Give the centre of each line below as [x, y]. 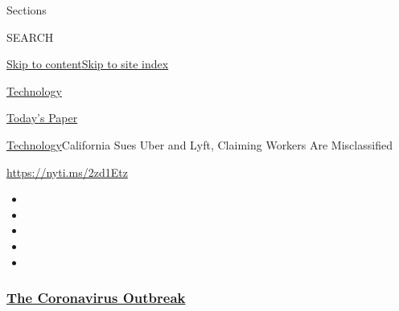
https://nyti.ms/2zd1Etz [67, 172]
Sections [27, 10]
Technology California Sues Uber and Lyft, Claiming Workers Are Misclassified [199, 144]
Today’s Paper [42, 118]
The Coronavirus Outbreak [96, 298]
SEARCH [30, 37]
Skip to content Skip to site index [88, 64]
